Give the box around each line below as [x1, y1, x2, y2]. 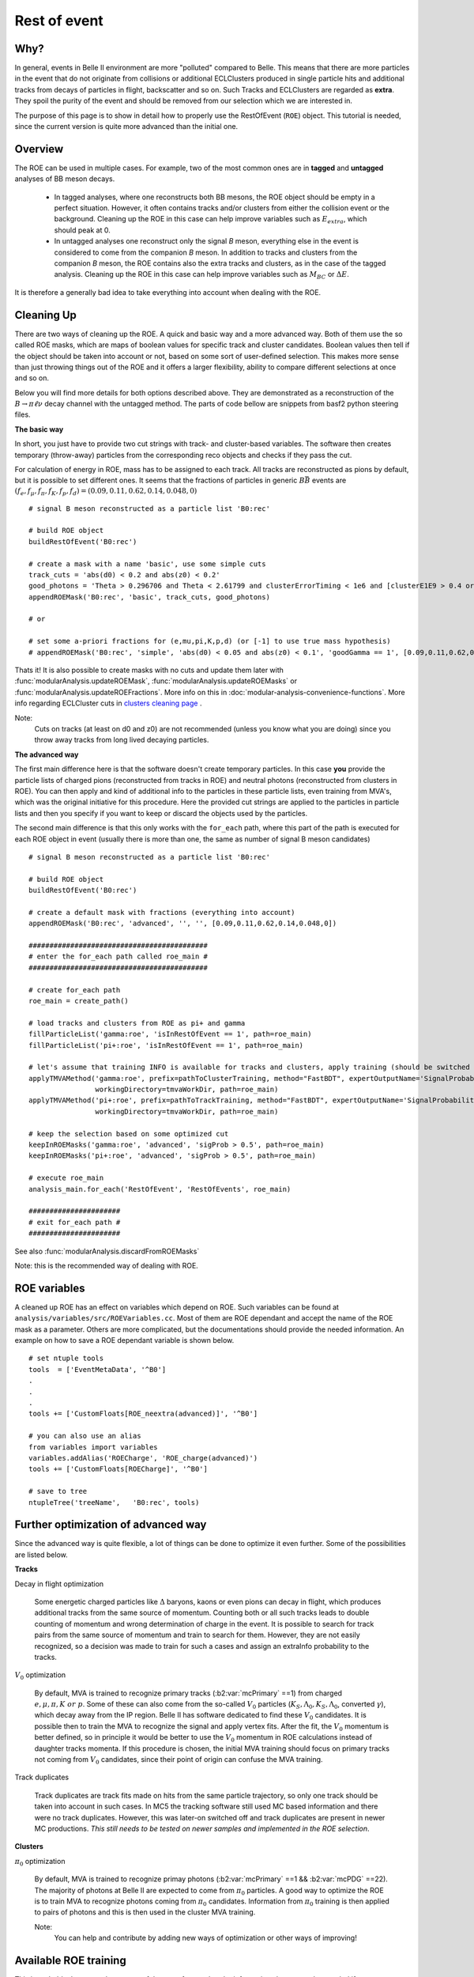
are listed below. [14, 1550, 69, 1559]
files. [14, 410, 31, 419]
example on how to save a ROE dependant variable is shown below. [14, 1336, 235, 1345]
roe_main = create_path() [28, 996, 130, 1005]
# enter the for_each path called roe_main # [28, 952, 209, 961]
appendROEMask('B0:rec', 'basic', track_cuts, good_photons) [28, 592, 270, 601]
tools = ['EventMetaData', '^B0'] [28, 1365, 167, 1374]
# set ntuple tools [28, 1354, 104, 1363]
